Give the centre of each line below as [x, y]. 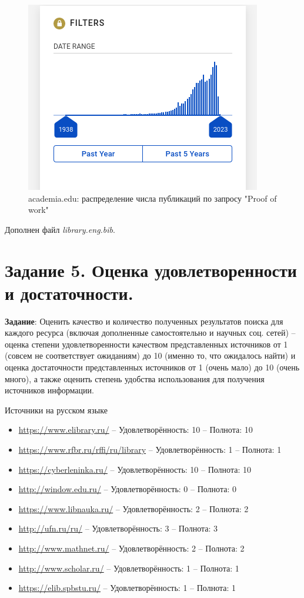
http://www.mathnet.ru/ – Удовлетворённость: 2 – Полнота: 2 [131, 548]
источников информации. [49, 390]
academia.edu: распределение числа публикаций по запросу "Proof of [153, 198]
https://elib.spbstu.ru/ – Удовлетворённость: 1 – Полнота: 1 [127, 588]
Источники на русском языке [56, 410]
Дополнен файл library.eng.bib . [60, 229]
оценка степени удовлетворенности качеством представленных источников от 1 [146, 344]
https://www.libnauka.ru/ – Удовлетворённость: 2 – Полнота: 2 [133, 508]
